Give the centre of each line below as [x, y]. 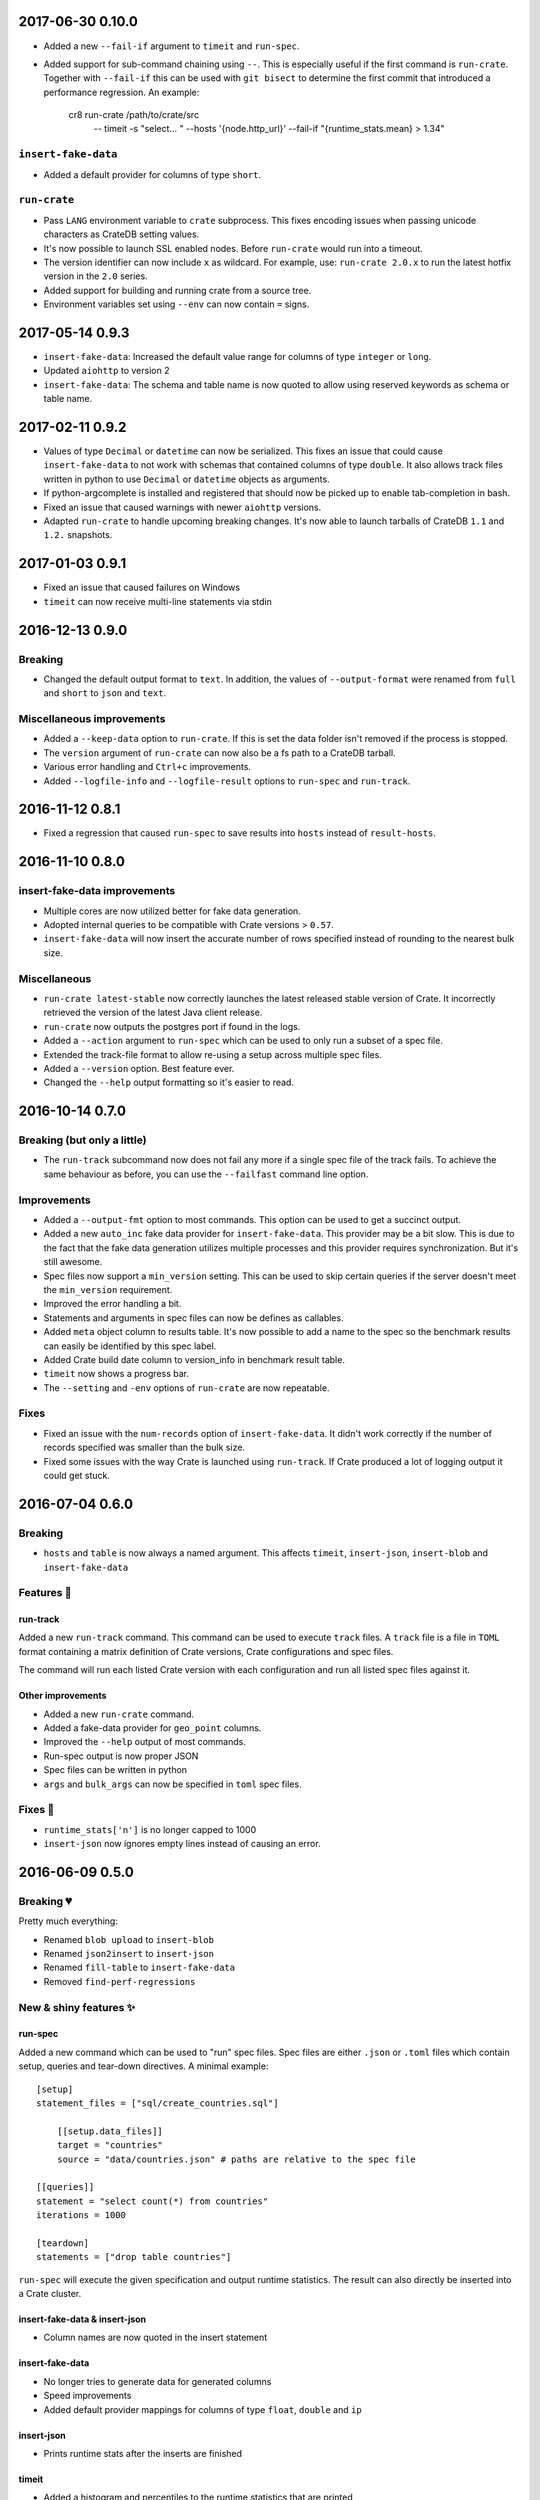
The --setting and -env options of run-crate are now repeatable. [186, 1387]
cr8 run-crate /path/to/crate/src [134, 115]
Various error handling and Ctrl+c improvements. [147, 767]
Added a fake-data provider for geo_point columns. [152, 1728]
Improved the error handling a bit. [112, 1304]
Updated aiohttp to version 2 [106, 371]
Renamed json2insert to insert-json [129, 1954]
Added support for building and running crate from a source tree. [177, 290]
